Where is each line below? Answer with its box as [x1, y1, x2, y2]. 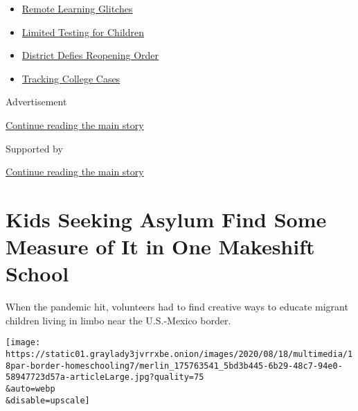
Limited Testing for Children [21, 24, 144, 39]
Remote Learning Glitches [21, 1, 133, 15]
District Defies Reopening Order [21, 48, 159, 62]
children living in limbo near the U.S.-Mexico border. [6, 313, 231, 327]
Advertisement [6, 94, 67, 109]
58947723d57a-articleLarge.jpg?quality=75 [6, 372, 204, 383]
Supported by [6, 141, 63, 155]
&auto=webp [6, 384, 55, 394]
